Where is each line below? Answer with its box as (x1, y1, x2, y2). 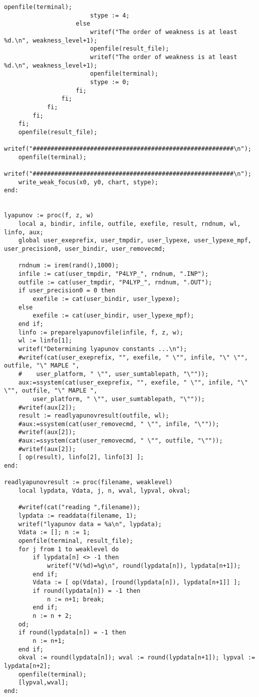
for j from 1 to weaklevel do (18, 545, 119, 553)
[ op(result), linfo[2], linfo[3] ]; (18, 454, 144, 461)
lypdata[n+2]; (4, 662, 51, 669)
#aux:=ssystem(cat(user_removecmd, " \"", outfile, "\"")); (18, 437, 223, 445)
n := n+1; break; (47, 595, 105, 603)
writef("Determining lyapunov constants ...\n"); (18, 345, 187, 353)
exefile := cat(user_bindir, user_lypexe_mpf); (33, 312, 194, 319)
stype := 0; (90, 78, 130, 86)
